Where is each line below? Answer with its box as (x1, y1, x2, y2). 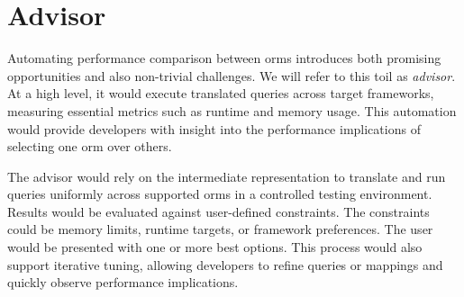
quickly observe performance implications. (7, 273, 239, 292)
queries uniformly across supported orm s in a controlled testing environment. (7, 184, 432, 203)
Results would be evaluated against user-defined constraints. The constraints (7, 202, 430, 220)
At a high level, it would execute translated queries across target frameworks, (7, 84, 434, 103)
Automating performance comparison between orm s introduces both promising (7, 49, 441, 67)
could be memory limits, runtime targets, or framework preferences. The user (7, 220, 433, 238)
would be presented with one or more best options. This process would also (7, 238, 423, 256)
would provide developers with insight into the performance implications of (7, 119, 421, 138)
